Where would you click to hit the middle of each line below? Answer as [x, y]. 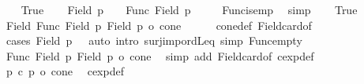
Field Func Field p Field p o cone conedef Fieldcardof [159, 25]
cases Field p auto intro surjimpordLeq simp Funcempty [154, 40]
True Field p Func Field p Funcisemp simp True [189, 9]
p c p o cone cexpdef [65, 71]
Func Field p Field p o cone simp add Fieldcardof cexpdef [160, 55]
